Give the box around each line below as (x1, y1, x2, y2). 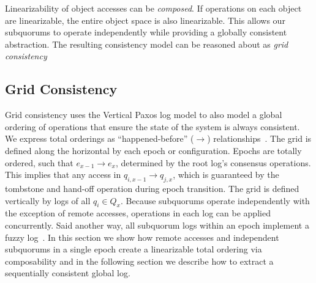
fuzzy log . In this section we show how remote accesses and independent (5, 230, 279, 243)
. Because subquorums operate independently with (121, 194, 310, 207)
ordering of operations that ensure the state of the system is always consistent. (5, 120, 300, 133)
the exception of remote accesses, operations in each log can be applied (5, 207, 271, 219)
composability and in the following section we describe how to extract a (5, 254, 274, 267)
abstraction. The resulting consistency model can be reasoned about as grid (5, 37, 288, 50)
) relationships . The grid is (207, 132, 312, 145)
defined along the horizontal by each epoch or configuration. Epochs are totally (5, 144, 302, 156)
